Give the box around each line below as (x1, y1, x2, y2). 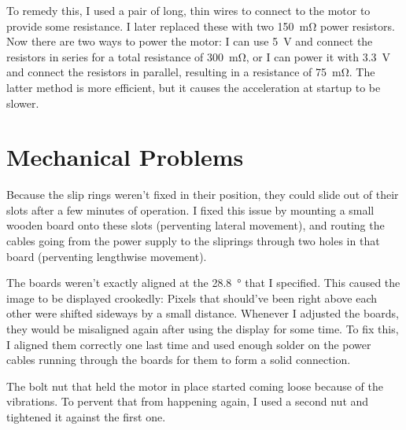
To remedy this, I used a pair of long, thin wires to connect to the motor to (6, 2, 371, 18)
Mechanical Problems (6, 141, 244, 173)
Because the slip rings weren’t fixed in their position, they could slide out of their (6, 186, 399, 203)
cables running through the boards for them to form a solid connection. (6, 351, 351, 368)
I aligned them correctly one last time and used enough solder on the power (6, 336, 371, 352)
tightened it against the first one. (6, 409, 166, 424)
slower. (6, 94, 39, 111)
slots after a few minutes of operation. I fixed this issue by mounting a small (6, 201, 375, 218)
